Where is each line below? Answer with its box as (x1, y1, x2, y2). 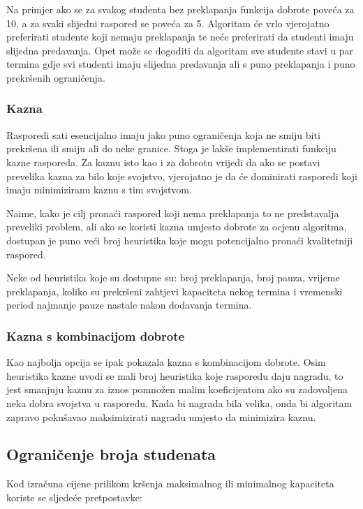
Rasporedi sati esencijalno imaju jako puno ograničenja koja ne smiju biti (6, 127, 320, 142)
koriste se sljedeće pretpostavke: (6, 489, 142, 504)
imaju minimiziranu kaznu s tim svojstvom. (6, 182, 192, 197)
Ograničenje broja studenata (6, 443, 216, 465)
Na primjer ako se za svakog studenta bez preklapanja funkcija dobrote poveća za (6, 2, 355, 16)
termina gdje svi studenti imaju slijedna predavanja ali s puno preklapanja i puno (6, 57, 355, 71)
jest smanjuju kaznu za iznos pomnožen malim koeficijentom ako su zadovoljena (6, 382, 348, 397)
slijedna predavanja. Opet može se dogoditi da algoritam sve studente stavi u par (6, 43, 354, 57)
